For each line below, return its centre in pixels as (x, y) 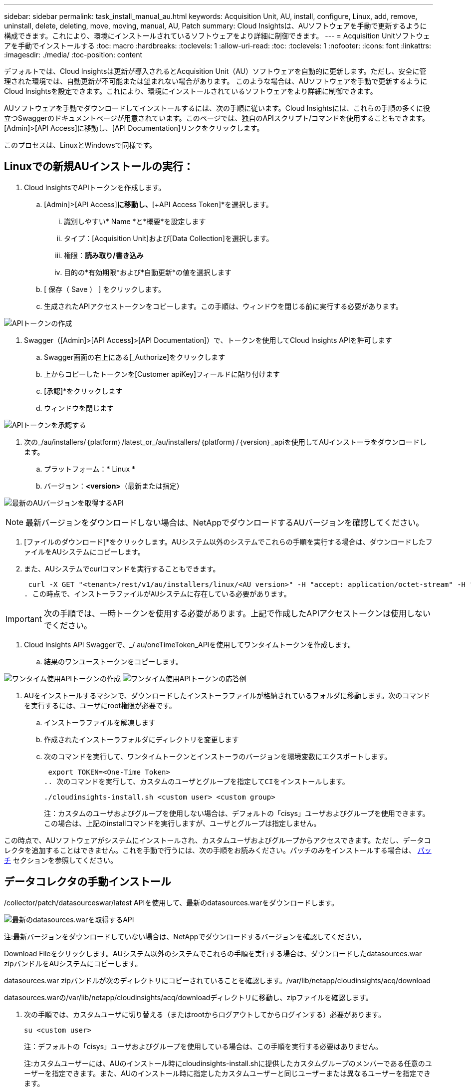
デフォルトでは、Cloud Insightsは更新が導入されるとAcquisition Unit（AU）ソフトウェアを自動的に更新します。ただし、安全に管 (215, 71)
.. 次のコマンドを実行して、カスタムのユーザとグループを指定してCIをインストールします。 (197, 781)
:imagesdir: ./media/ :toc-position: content (73, 55)
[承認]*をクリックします (83, 391)
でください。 (68, 625)
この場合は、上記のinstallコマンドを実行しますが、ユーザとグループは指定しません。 (182, 823)
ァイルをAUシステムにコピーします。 (84, 551)
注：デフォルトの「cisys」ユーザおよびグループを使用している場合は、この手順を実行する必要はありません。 (203, 1046)
